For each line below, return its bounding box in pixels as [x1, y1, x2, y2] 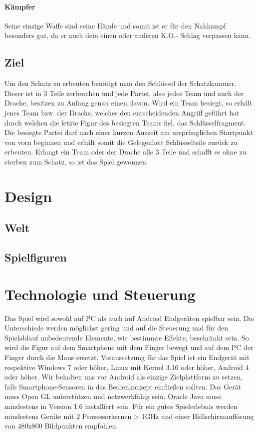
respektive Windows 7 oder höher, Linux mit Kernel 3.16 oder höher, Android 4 [4, 361, 249, 372]
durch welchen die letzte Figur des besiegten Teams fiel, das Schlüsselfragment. [4, 117, 246, 127]
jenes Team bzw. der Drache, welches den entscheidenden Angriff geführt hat [4, 107, 240, 117]
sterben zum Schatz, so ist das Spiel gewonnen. [4, 156, 148, 166]
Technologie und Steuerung [4, 283, 196, 304]
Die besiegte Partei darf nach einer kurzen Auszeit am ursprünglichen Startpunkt [4, 127, 253, 137]
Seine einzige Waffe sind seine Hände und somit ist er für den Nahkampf [4, 20, 226, 30]
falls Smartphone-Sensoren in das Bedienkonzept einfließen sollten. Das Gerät [4, 381, 242, 391]
